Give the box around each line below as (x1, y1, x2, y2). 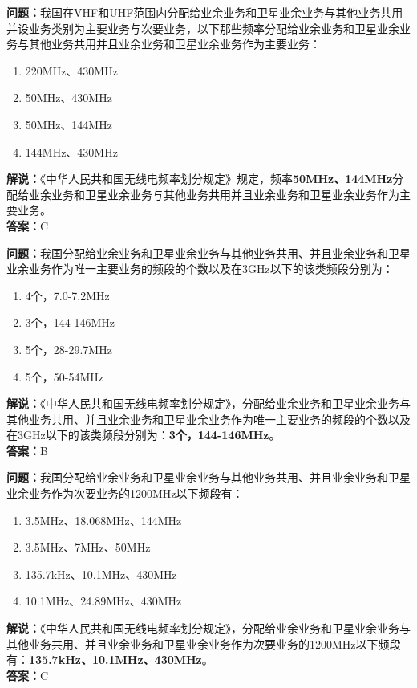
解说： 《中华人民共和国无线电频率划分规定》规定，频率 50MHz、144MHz (6, 170, 393, 187)
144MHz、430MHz (25, 143, 118, 160)
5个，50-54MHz (25, 368, 104, 385)
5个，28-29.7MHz (25, 340, 112, 357)
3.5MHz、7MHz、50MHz (25, 539, 151, 556)
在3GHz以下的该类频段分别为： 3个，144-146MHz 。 (6, 426, 281, 443)
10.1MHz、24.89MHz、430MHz (25, 592, 182, 609)
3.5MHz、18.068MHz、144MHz (25, 511, 182, 528)
